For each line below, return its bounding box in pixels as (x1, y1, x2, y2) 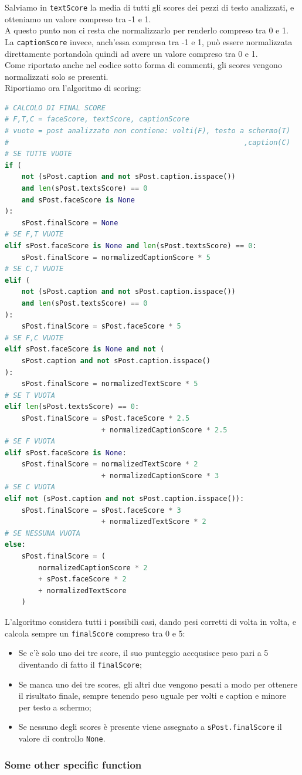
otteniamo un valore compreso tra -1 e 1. (5, 12, 151, 25)
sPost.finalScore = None (21, 218, 118, 227)
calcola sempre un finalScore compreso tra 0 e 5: (5, 627, 185, 639)
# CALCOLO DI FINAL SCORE (5, 103, 106, 112)
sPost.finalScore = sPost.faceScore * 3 (21, 506, 181, 515)
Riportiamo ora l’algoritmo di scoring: (5, 82, 141, 94)
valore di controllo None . (18, 732, 106, 744)
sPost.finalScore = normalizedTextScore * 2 (21, 460, 198, 469)
